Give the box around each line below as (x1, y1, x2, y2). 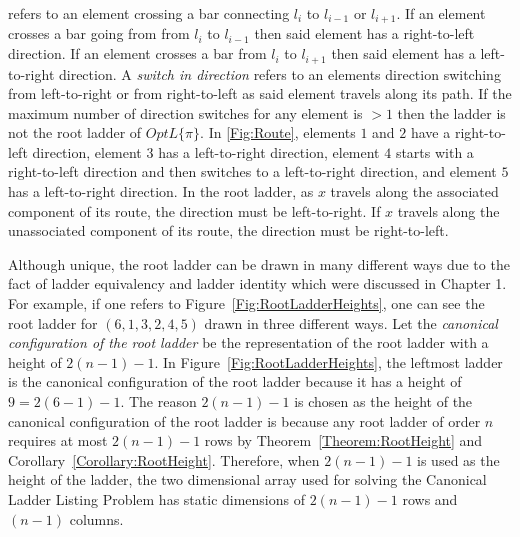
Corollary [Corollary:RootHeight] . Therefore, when (8, 449, 320, 470)
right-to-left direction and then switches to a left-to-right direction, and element (8, 161, 497, 182)
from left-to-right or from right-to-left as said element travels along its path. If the (8, 83, 512, 104)
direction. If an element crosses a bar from (8, 43, 267, 64)
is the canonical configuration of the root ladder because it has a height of (8, 371, 462, 392)
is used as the (417, 449, 500, 470)
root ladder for (8, 312, 98, 333)
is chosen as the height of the (294, 391, 473, 411)
